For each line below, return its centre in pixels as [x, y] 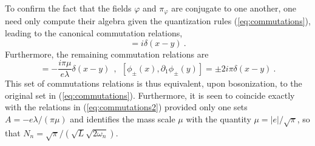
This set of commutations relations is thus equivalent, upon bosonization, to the [154, 83]
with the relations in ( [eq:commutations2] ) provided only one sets [126, 107]
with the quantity [218, 119]
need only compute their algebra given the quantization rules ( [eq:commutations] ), [158, 21]
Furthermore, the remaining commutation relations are [107, 54]
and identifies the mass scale [123, 119]
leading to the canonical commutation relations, [94, 33]
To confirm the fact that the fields [68, 8]
